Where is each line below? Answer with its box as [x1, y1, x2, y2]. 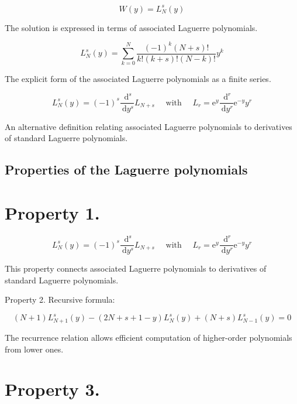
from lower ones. [5, 343, 64, 355]
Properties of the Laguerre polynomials [5, 160, 248, 179]
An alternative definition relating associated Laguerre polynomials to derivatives [5, 120, 292, 132]
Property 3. [5, 377, 100, 401]
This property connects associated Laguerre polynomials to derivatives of [5, 262, 267, 275]
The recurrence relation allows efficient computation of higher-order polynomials [5, 331, 292, 343]
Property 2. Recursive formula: [5, 293, 115, 306]
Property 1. [5, 200, 100, 224]
